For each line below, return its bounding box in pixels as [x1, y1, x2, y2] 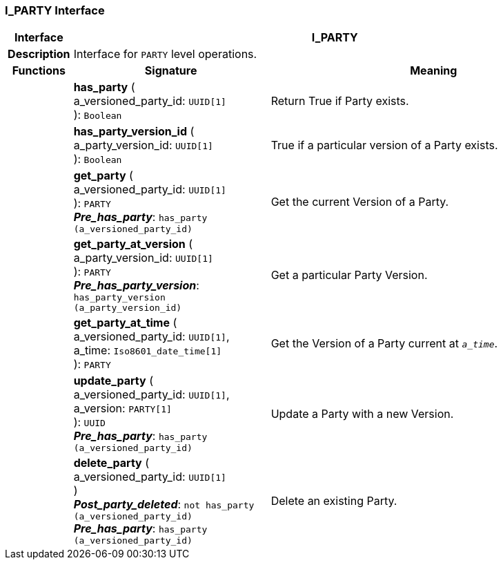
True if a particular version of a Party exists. [270, 138, 498, 153]
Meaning [410, 64, 457, 78]
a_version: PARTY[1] [73, 401, 172, 416]
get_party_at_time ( [73, 316, 177, 330]
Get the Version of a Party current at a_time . [270, 336, 498, 351]
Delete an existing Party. [270, 494, 397, 508]
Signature [144, 64, 197, 78]
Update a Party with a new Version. [270, 406, 454, 421]
